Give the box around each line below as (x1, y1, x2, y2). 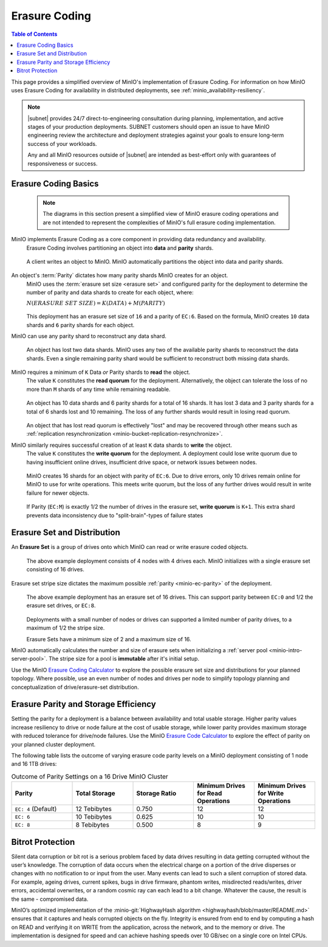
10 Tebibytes (75, 813, 112, 821)
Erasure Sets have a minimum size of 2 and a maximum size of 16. (26, 635, 191, 642)
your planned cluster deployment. (11, 740, 96, 748)
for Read (197, 789, 222, 797)
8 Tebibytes (75, 821, 109, 829)
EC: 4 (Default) (15, 805, 57, 813)
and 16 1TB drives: (11, 760, 57, 768)
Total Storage (75, 789, 115, 797)
